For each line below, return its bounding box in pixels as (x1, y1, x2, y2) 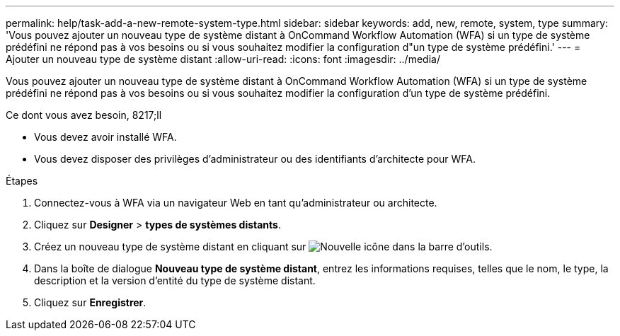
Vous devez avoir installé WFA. (34, 131, 177, 143)
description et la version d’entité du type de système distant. (34, 274, 316, 286)
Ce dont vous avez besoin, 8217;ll (6, 109, 162, 121)
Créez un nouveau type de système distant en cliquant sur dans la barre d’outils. (34, 241, 493, 253)
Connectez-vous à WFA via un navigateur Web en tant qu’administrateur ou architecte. (34, 197, 437, 209)
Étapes (6, 175, 38, 187)
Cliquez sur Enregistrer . (34, 296, 147, 308)
